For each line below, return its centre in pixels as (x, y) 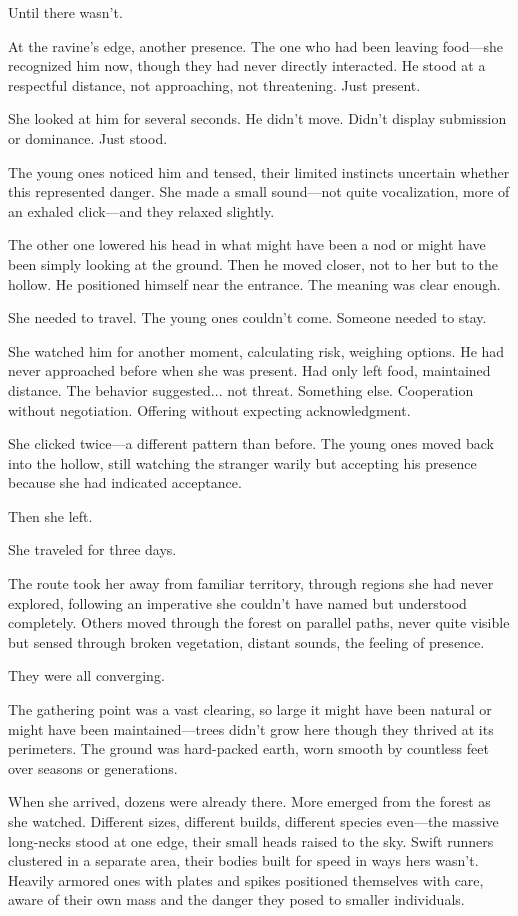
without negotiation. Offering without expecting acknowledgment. (209, 409)
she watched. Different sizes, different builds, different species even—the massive (253, 821)
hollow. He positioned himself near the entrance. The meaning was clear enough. (254, 283)
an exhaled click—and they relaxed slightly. (141, 210)
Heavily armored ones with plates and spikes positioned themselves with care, (246, 879)
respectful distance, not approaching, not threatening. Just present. (214, 84)
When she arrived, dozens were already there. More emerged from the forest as (249, 801)
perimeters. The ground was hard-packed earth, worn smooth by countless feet (248, 748)
